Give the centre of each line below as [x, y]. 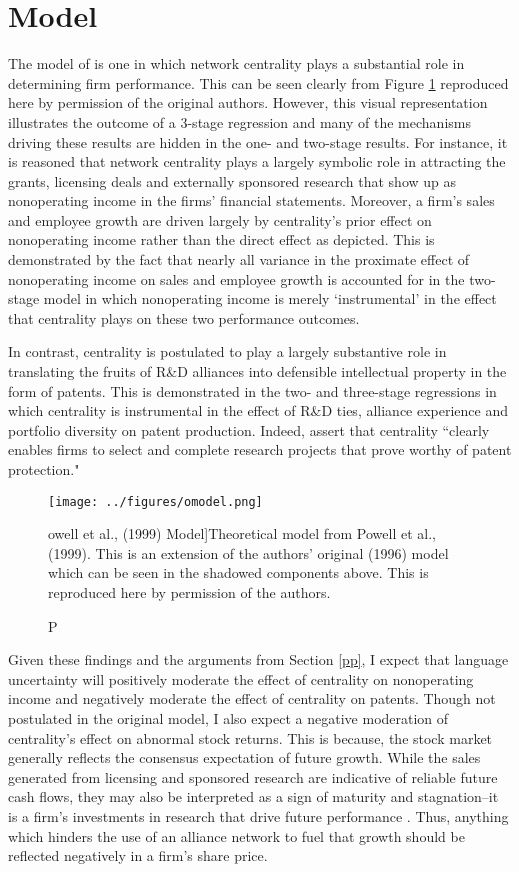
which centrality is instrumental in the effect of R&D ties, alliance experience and [258, 410]
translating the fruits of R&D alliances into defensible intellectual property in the [257, 371]
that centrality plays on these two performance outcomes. [184, 317]
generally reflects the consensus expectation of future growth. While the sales [244, 757]
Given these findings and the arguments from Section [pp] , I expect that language [258, 659]
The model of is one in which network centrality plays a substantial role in [236, 63]
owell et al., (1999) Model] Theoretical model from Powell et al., [242, 533]
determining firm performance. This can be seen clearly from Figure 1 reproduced [258, 82]
